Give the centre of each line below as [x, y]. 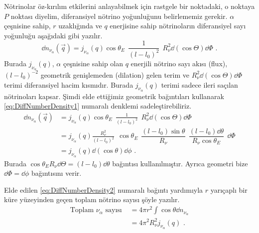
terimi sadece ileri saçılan [199, 84]
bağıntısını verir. [57, 173]
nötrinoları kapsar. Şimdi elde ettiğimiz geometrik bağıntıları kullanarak [114, 96]
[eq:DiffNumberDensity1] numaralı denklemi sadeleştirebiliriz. [98, 106]
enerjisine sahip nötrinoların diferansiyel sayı [178, 26]
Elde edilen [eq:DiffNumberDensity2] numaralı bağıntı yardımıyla [104, 189]
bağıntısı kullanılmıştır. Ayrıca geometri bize [180, 163]
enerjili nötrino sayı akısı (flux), [179, 63]
